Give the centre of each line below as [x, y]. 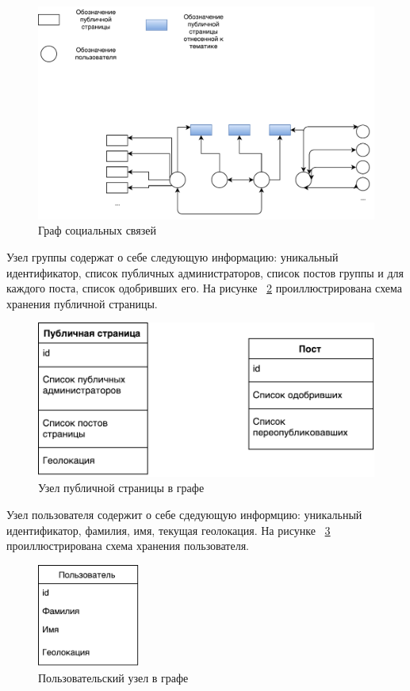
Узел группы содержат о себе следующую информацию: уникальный [172, 256]
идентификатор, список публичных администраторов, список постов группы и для [205, 272]
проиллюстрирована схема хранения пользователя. [128, 546]
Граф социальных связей [97, 230]
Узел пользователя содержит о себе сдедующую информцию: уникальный [184, 515]
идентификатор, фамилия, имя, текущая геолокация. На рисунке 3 [169, 530]
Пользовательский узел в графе [113, 678]
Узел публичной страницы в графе [121, 488]
